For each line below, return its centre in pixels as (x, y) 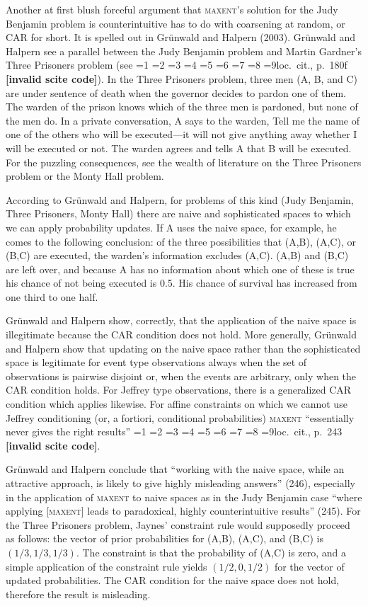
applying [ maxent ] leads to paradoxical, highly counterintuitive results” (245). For (183, 511)
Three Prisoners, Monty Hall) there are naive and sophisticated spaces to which (178, 213)
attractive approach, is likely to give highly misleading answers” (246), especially (180, 483)
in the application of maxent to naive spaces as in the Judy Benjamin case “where (184, 497)
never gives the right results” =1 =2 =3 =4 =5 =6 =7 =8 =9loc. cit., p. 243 (174, 431)
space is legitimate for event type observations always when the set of (156, 362)
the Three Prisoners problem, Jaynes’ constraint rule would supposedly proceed (178, 524)
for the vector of (309, 566)
